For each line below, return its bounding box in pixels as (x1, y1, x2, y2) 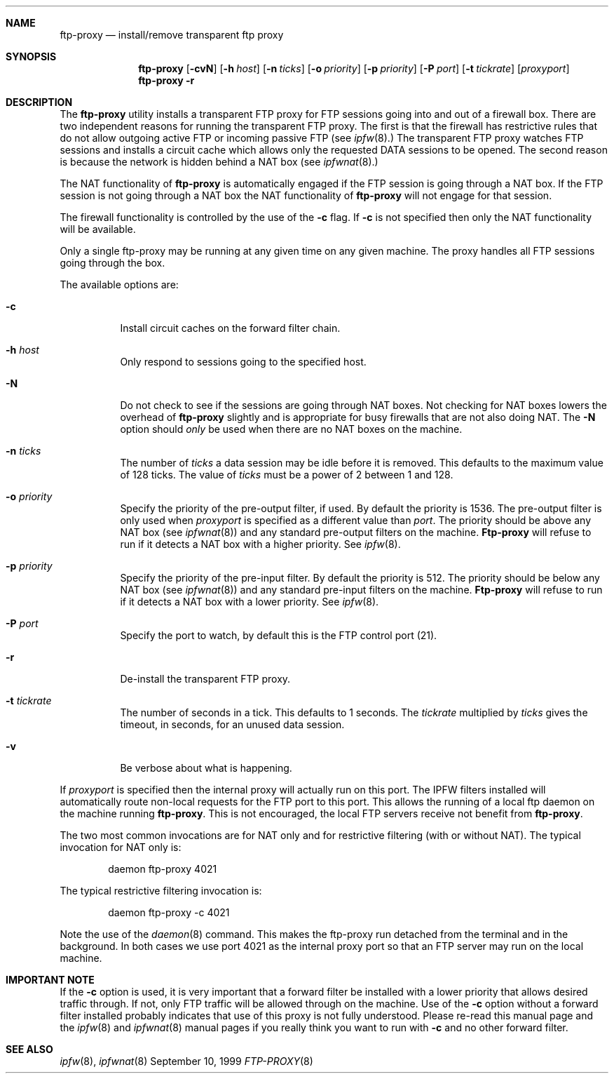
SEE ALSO (6, 1043, 53, 1055)
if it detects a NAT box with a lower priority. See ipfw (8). (120, 596, 379, 608)
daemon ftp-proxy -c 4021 (108, 906, 230, 918)
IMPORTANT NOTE (6, 974, 95, 986)
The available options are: (60, 279, 179, 290)
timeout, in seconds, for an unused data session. (120, 718, 345, 730)
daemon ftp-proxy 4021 (108, 863, 217, 875)
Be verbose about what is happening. (120, 762, 292, 774)
